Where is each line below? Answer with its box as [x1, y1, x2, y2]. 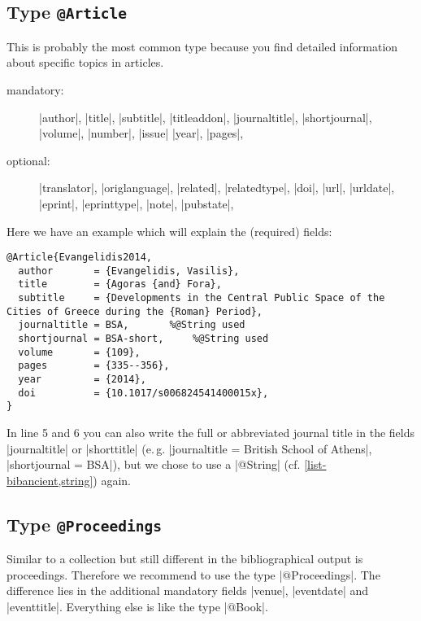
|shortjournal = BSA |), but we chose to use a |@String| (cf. [7, 456, 301, 473]
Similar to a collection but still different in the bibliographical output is [7, 550, 363, 567]
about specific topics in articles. [7, 54, 164, 71]
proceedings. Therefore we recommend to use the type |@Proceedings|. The [7, 566, 380, 583]
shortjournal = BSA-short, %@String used [18, 333, 269, 345]
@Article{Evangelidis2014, [7, 251, 152, 264]
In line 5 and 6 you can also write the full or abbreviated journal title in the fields [7, 424, 415, 440]
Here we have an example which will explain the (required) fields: [7, 222, 332, 239]
